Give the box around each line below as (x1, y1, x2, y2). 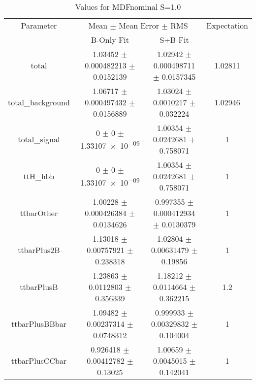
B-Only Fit (91, 34, 129, 45)
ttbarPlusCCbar (11, 355, 67, 366)
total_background (8, 96, 70, 108)
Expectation (206, 20, 248, 31)
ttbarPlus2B (18, 244, 60, 256)
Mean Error (119, 20, 160, 31)
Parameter (21, 20, 57, 31)
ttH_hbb (23, 170, 55, 182)
